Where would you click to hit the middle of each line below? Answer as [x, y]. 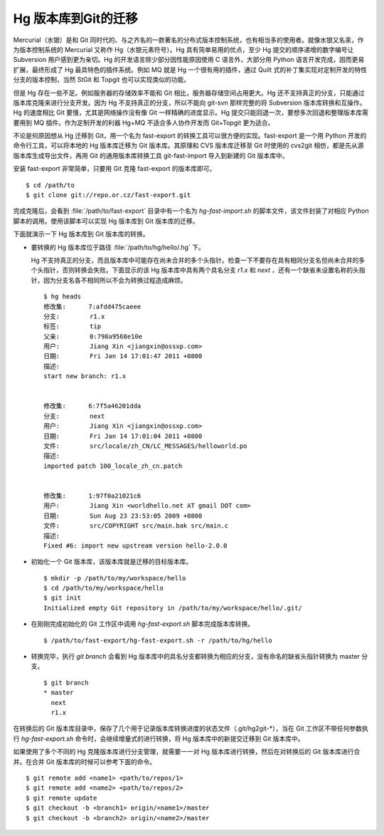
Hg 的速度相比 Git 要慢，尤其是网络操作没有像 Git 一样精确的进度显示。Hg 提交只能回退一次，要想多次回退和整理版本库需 [191, 113]
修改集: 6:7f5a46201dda [92, 406]
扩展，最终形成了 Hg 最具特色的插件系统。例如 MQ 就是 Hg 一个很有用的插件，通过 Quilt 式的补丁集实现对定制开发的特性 [190, 69]
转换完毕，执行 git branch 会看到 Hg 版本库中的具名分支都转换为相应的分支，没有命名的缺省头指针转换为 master [196, 657]
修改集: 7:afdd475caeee [92, 307]
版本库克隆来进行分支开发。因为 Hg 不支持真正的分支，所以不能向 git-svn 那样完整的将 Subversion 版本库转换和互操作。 [190, 103]
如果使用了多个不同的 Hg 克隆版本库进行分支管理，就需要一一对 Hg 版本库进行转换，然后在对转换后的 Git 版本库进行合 [187, 752]
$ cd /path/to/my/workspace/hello [103, 588]
